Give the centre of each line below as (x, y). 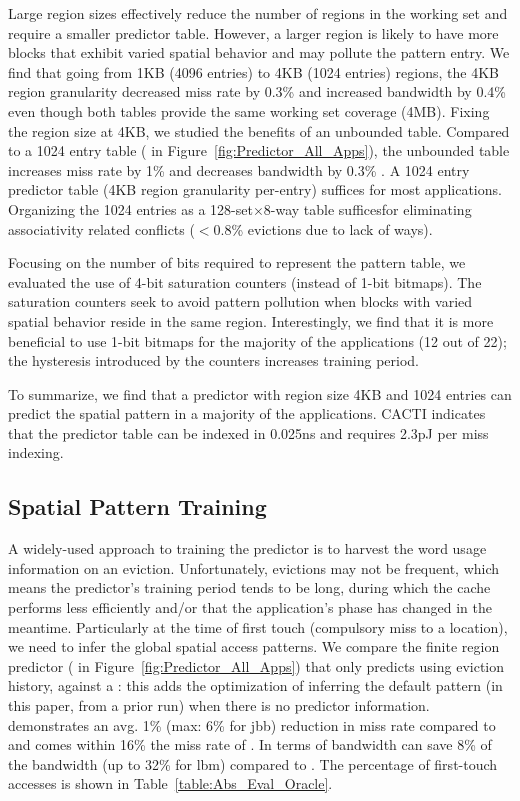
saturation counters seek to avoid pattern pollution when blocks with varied (240, 301)
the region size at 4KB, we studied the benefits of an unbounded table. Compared (259, 130)
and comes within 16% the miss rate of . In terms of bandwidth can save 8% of (250, 744)
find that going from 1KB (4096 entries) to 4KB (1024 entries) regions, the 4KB (253, 71)
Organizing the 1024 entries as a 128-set (130, 208)
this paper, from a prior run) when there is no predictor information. (219, 705)
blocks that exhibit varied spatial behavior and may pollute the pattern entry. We (259, 52)
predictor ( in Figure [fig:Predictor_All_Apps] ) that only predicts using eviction (256, 665)
